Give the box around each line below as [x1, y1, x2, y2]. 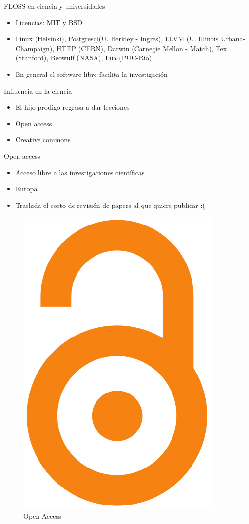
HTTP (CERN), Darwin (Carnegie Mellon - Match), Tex [56, 43, 227, 53]
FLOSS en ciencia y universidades [4, 1, 105, 11]
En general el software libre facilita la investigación [15, 69, 168, 79]
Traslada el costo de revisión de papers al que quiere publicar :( [15, 200, 205, 210]
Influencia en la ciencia [4, 85, 72, 95]
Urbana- [220, 34, 246, 44]
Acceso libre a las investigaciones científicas [15, 167, 145, 177]
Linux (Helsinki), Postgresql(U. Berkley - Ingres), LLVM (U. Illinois [15, 34, 219, 44]
